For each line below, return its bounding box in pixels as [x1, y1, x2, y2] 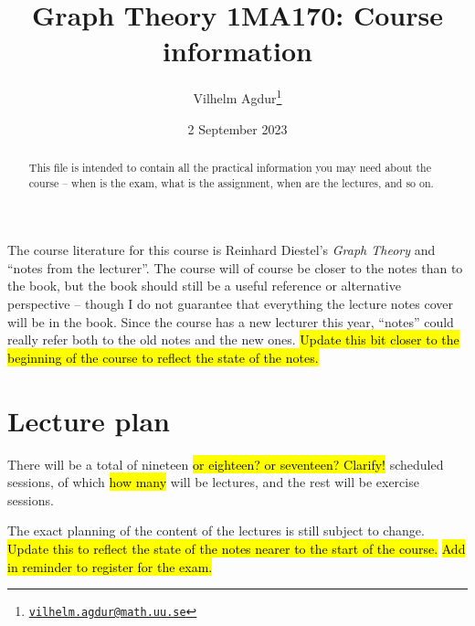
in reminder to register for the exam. [7, 557, 213, 576]
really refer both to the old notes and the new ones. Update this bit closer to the [7, 330, 459, 349]
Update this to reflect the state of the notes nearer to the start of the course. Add [7, 538, 466, 557]
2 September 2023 [187, 119, 288, 138]
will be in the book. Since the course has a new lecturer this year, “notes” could [7, 312, 454, 331]
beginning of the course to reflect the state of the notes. [7, 347, 319, 366]
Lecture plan [7, 401, 170, 439]
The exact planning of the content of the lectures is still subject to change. [7, 521, 425, 540]
